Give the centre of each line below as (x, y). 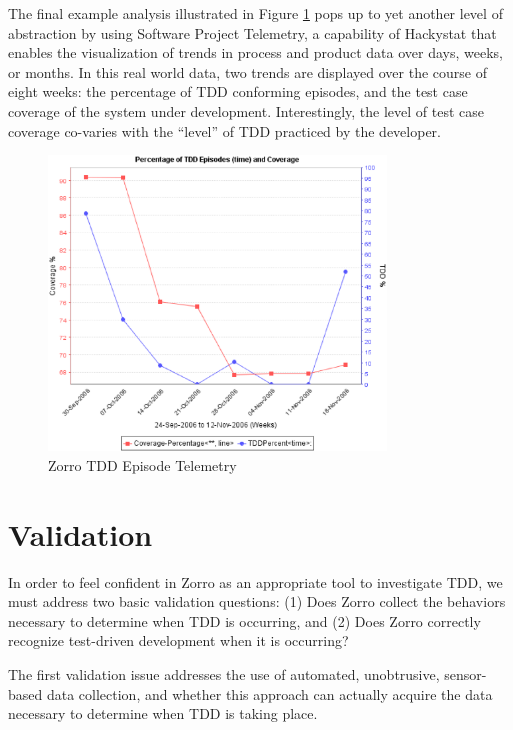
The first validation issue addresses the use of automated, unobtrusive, (224, 673)
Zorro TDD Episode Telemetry (142, 464)
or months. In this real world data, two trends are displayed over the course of (247, 71)
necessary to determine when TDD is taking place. (163, 713)
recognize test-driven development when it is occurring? (178, 640)
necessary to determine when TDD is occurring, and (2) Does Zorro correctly (244, 620)
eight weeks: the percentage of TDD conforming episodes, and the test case (238, 91)
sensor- (465, 673)
